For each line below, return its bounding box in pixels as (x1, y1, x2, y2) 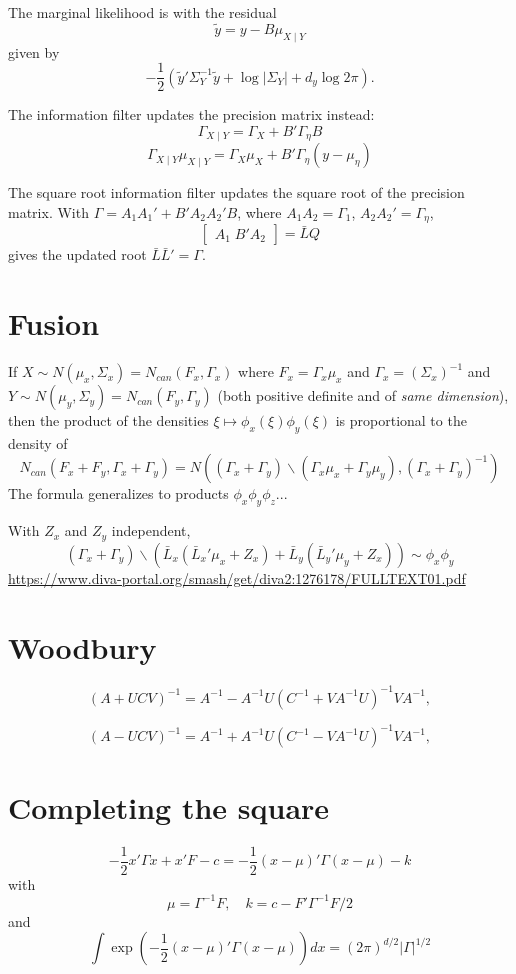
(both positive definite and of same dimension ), (217, 385, 509, 406)
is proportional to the (335, 410, 467, 431)
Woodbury (8, 626, 157, 667)
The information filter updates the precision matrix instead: (8, 104, 375, 125)
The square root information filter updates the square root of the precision (8, 182, 465, 203)
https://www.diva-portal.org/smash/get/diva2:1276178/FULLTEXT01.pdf (8, 567, 466, 588)
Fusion (8, 303, 100, 344)
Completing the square (8, 786, 330, 827)
